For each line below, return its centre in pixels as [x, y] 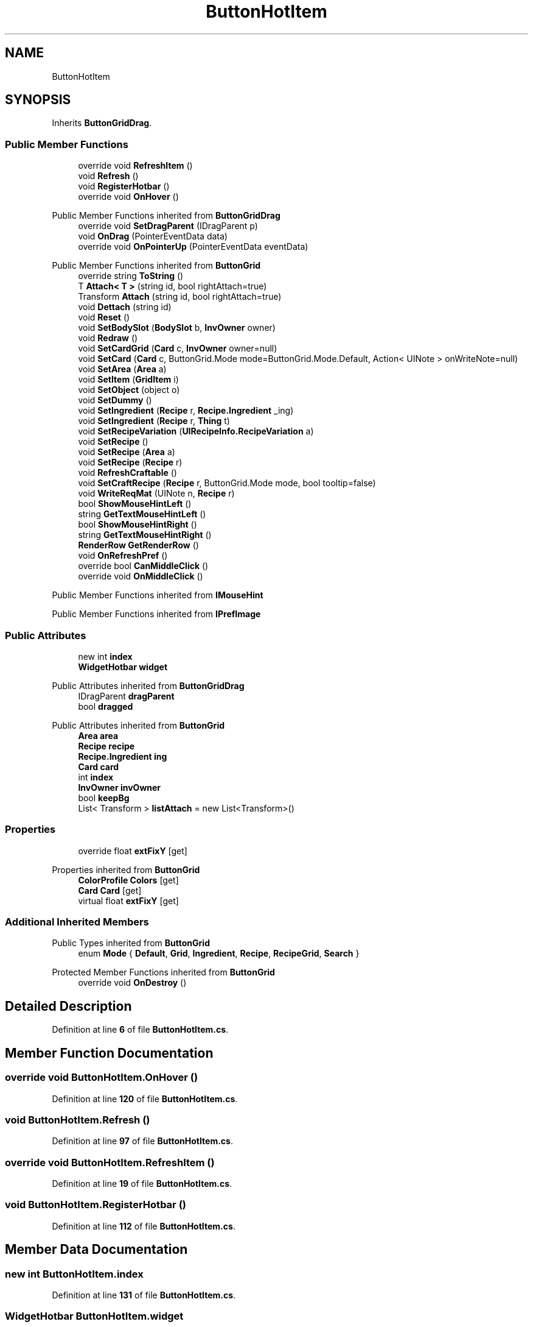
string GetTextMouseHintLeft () [142, 514]
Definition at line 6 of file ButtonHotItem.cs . [140, 1030]
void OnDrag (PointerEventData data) [153, 236]
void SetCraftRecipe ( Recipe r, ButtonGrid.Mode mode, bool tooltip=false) [227, 483]
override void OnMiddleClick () [141, 576]
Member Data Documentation [96, 1250]
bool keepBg [104, 798]
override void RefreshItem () [135, 166]
